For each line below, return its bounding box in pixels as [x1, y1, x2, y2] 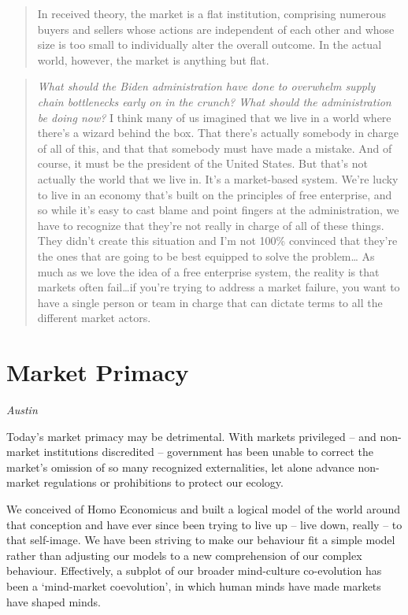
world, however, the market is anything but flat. [37, 51, 269, 68]
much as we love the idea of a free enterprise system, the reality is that [37, 263, 380, 280]
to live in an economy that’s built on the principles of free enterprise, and [37, 186, 392, 202]
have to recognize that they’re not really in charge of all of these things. [37, 217, 384, 233]
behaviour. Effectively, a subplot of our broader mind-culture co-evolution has [6, 562, 382, 579]
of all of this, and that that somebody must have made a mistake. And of [37, 139, 392, 156]
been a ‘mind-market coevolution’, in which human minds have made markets [6, 577, 381, 594]
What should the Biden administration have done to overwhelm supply [37, 78, 376, 94]
